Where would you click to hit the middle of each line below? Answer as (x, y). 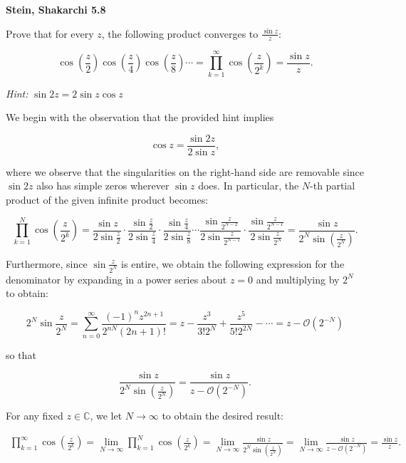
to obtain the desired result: (223, 416)
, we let (106, 416)
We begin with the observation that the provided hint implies (140, 117)
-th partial (333, 186)
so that (21, 354)
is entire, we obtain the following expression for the (233, 263)
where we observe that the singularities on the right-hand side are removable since (185, 171)
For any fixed (35, 416)
